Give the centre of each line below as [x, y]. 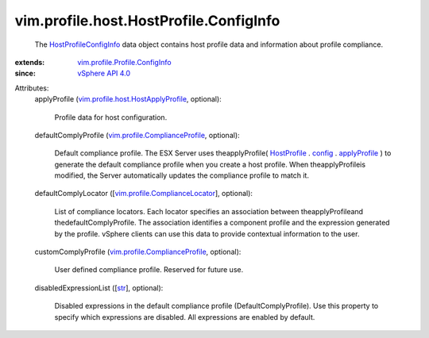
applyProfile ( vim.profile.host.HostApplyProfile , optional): [128, 99]
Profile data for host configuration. [111, 117]
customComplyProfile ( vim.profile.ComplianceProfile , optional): [138, 252]
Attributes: [32, 88]
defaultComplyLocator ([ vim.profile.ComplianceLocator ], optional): [144, 194]
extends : [30, 62]
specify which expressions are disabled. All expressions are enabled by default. [185, 317]
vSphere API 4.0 [104, 73]
